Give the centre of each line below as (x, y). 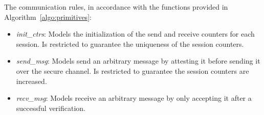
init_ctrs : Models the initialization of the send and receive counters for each (135, 34)
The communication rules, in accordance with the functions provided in (116, 7)
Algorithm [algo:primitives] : (48, 17)
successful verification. (51, 108)
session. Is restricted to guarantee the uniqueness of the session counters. (130, 44)
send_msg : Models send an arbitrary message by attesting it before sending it (138, 61)
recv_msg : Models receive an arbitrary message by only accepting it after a (134, 98)
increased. (31, 81)
